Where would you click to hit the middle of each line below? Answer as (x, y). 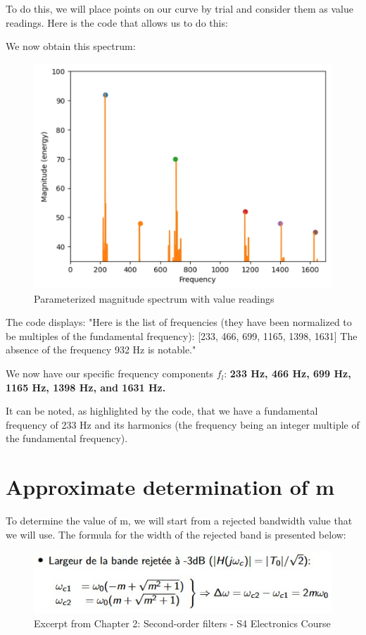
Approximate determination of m (170, 487)
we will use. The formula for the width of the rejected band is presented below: (176, 534)
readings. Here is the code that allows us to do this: (117, 22)
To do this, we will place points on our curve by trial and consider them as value (179, 8)
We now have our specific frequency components (109, 373)
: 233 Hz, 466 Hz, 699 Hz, (288, 373)
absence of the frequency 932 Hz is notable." (101, 350)
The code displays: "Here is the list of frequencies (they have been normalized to (179, 322)
